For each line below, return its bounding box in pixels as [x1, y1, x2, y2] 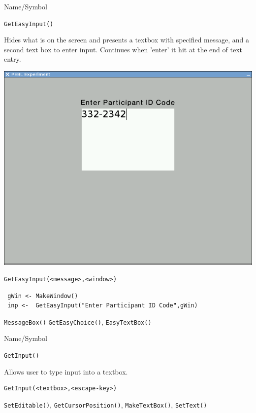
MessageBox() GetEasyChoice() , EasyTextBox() [4, 316, 152, 327]
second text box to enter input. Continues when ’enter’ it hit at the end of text [4, 44, 243, 54]
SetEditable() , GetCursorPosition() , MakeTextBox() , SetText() [4, 399, 207, 410]
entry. [4, 54, 21, 64]
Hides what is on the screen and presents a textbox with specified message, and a [4, 35, 250, 45]
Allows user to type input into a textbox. [4, 366, 128, 376]
